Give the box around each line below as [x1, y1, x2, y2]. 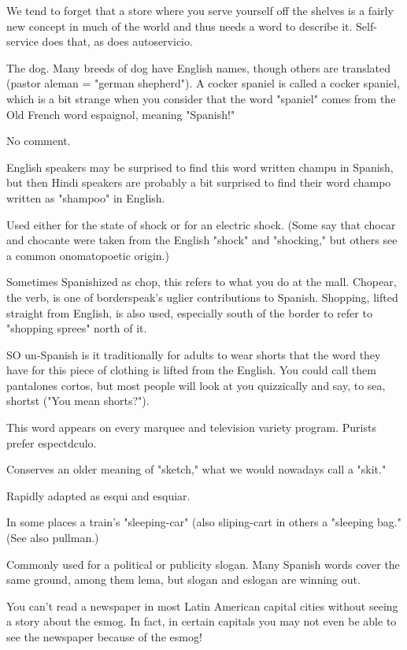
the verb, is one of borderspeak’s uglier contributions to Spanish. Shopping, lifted [6, 288, 398, 305]
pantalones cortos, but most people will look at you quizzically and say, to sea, [6, 377, 386, 393]
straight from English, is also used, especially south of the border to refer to [6, 304, 372, 321]
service [6, 33, 39, 50]
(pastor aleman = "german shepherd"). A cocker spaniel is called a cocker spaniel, [6, 75, 400, 91]
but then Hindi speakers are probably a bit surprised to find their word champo [6, 174, 391, 191]
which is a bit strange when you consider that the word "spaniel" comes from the [6, 90, 396, 106]
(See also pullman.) [6, 529, 99, 546]
